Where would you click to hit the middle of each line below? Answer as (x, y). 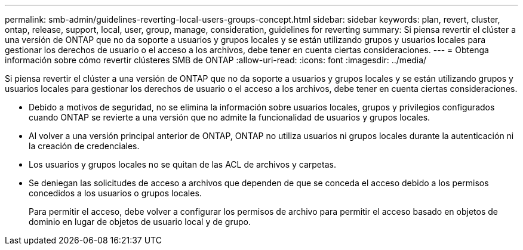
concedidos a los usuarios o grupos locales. (115, 193)
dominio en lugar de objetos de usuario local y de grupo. (140, 222)
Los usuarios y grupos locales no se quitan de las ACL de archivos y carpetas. (182, 164)
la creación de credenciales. (84, 146)
